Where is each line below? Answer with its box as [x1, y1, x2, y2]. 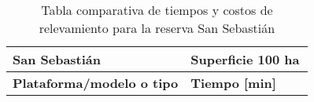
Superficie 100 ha [190, 50, 300, 68]
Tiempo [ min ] [190, 74, 276, 92]
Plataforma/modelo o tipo [13, 74, 179, 92]
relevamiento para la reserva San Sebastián [39, 19, 275, 37]
